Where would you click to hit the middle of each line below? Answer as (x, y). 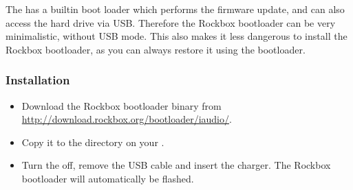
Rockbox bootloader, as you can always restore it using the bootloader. (156, 49)
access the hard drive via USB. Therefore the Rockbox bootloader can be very (171, 22)
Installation (38, 80)
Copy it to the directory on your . (93, 142)
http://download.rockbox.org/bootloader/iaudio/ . (127, 119)
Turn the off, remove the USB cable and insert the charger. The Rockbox (176, 165)
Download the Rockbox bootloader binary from (121, 105)
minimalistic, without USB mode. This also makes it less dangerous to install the (176, 36)
